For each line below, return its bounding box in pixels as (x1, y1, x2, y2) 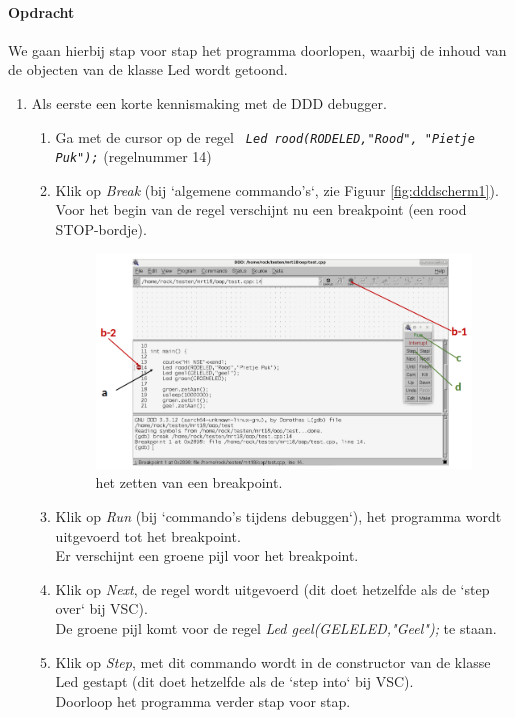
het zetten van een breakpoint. (95, 472, 283, 493)
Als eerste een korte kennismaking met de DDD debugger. (31, 92, 387, 113)
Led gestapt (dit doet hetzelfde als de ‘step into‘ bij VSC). (55, 671, 414, 692)
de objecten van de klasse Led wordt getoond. (8, 59, 288, 80)
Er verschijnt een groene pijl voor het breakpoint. (55, 545, 359, 566)
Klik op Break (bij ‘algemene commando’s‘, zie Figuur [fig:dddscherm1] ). (55, 179, 499, 200)
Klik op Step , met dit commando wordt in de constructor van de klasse (55, 651, 491, 672)
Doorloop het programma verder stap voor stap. (55, 690, 351, 711)
